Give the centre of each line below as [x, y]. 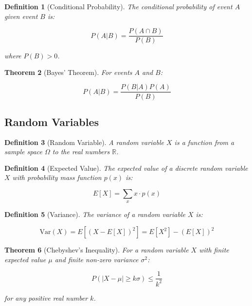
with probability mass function [57, 177]
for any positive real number [46, 297]
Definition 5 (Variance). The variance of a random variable [95, 214]
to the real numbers [81, 152]
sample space [24, 152]
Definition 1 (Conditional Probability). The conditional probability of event [118, 6]
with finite [214, 250]
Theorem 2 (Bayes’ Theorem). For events [68, 72]
